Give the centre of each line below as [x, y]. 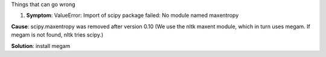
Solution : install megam [41, 46]
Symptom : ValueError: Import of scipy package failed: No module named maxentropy [133, 16]
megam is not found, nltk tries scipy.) [57, 35]
